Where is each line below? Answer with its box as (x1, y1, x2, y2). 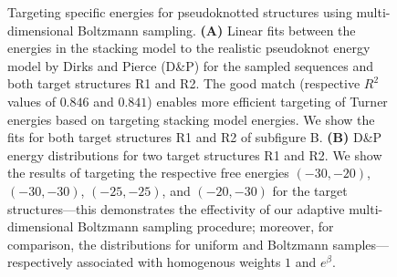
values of (7, 91, 56, 110)
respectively (7, 252, 73, 272)
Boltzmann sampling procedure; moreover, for (78, 217, 334, 236)
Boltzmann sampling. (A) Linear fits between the (78, 20, 356, 39)
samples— (332, 234, 390, 253)
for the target (272, 180, 348, 200)
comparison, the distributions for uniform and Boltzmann (7, 234, 329, 253)
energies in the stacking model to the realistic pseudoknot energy (7, 38, 371, 57)
